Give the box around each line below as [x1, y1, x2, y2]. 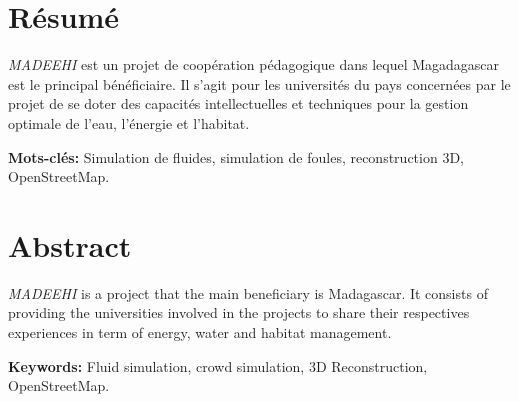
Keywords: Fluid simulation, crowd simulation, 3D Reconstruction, [8, 355, 428, 376]
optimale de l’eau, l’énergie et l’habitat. [8, 112, 250, 133]
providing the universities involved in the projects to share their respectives [8, 302, 470, 323]
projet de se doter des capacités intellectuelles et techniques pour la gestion [8, 93, 469, 114]
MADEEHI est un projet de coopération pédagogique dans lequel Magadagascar [8, 54, 500, 75]
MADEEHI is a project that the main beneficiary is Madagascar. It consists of [8, 282, 488, 303]
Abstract [8, 224, 132, 265]
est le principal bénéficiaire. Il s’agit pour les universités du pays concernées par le [8, 73, 511, 94]
